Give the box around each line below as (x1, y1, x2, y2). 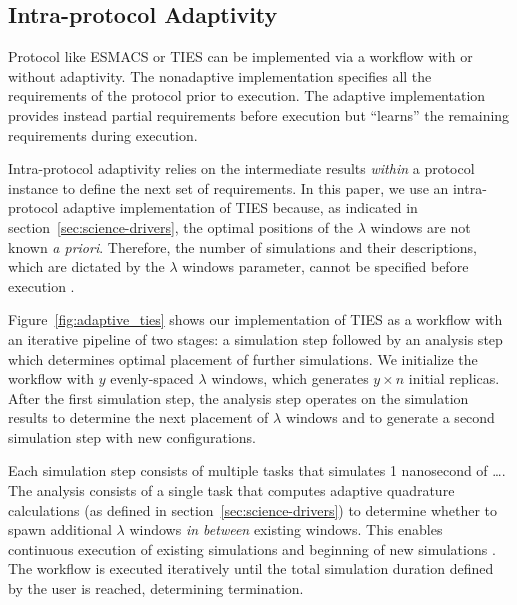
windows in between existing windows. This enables (129, 519, 443, 540)
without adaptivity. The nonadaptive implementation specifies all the (8, 65, 432, 86)
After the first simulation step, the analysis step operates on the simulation (8, 387, 469, 408)
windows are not (370, 216, 471, 237)
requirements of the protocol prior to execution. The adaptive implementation (8, 85, 486, 106)
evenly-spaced (110, 368, 194, 389)
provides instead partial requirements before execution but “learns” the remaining (8, 104, 510, 125)
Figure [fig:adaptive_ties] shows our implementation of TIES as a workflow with (8, 309, 503, 330)
